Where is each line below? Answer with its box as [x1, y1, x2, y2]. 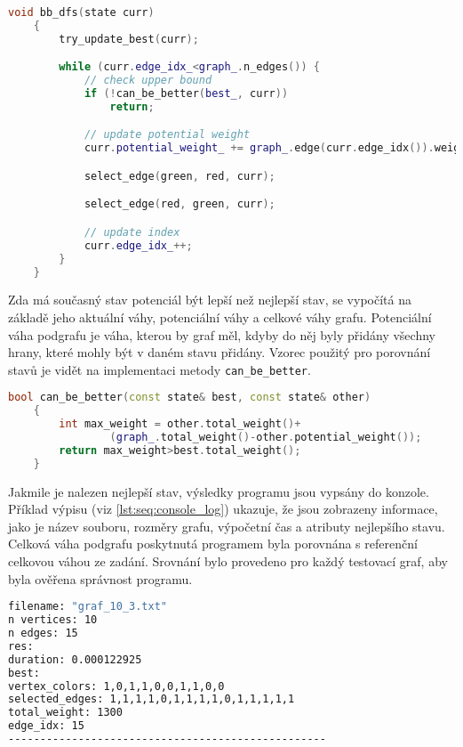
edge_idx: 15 [8, 719, 84, 733]
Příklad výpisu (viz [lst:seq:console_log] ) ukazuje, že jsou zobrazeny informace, [8, 499, 438, 518]
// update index [84, 225, 180, 239]
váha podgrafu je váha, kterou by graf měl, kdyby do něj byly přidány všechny [8, 325, 435, 344]
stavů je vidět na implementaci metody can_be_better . [8, 360, 311, 378]
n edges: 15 [8, 627, 78, 639]
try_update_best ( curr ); [59, 32, 199, 45]
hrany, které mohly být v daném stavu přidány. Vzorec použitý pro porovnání [8, 343, 431, 361]
